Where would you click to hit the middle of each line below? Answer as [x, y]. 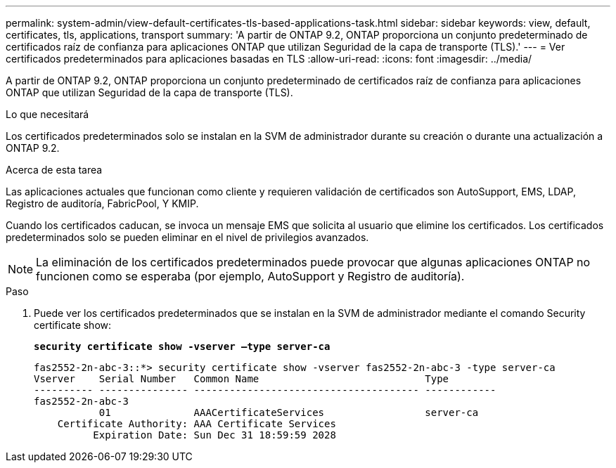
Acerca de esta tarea [54, 170]
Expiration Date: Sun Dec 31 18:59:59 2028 [214, 435]
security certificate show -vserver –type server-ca [182, 346]
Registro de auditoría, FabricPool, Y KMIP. [102, 203]
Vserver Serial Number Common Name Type [242, 379]
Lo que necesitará [47, 114]
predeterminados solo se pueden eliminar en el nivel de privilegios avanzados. [187, 237]
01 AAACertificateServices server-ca [289, 412]
